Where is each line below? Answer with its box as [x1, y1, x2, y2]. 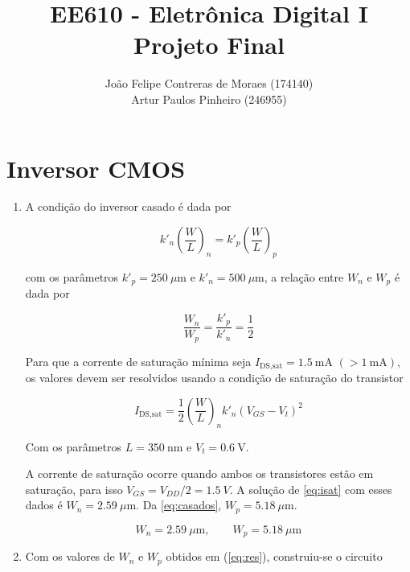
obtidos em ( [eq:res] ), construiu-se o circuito [166, 548, 383, 565]
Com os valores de [25, 548, 115, 565]
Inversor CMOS [6, 151, 186, 184]
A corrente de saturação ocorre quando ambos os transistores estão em [25, 465, 374, 482]
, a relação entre [264, 268, 344, 285]
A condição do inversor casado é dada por [25, 198, 232, 215]
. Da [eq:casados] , [136, 496, 222, 513]
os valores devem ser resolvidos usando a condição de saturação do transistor [25, 369, 404, 386]
